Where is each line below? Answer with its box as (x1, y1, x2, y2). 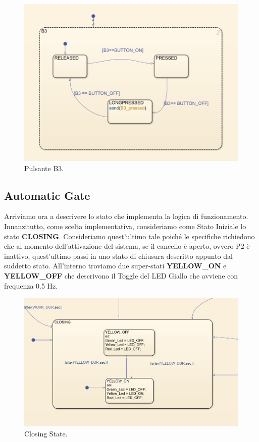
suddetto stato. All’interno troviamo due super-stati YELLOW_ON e (4, 260, 227, 271)
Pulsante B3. (24, 162, 64, 173)
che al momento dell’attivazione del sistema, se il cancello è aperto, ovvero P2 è (4, 241, 250, 251)
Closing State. (24, 428, 68, 438)
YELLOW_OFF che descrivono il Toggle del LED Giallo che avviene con (4, 270, 238, 281)
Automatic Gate (4, 187, 90, 203)
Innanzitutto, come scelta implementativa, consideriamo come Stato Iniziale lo (4, 221, 246, 232)
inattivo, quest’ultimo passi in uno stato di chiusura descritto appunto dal (4, 250, 233, 261)
